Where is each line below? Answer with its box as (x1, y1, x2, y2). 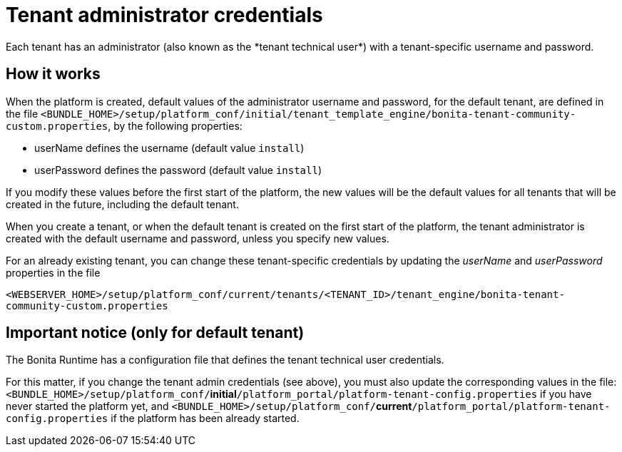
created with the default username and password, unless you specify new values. (6, 232, 389, 245)
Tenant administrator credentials (6, 3, 323, 27)
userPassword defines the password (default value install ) (34, 163, 322, 176)
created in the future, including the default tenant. (6, 197, 239, 210)
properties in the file (6, 266, 101, 279)
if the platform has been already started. (111, 412, 300, 425)
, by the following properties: (108, 119, 243, 132)
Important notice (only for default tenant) (6, 324, 305, 342)
